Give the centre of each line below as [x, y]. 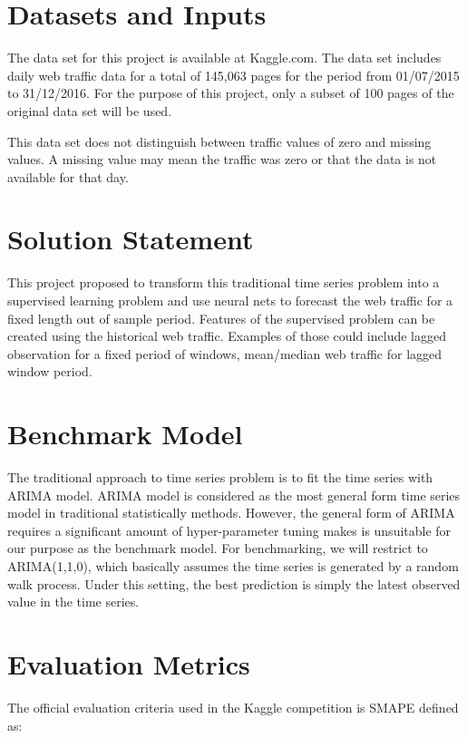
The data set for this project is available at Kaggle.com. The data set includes [224, 58]
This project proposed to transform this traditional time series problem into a [224, 282]
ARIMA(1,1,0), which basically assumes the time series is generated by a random [233, 566]
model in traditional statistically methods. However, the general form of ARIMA [231, 513]
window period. [50, 371]
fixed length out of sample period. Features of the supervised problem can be [221, 318]
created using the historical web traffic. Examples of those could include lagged [227, 336]
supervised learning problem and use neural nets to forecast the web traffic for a [230, 300]
